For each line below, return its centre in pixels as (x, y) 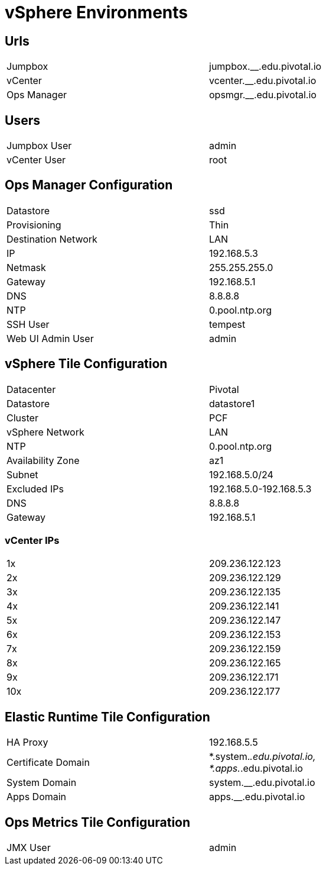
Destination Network (52, 239)
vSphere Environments (96, 12)
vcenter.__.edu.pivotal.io (263, 81)
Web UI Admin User (50, 338)
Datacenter (31, 389)
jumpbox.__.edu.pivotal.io (265, 67)
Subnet (22, 474)
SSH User (28, 324)
